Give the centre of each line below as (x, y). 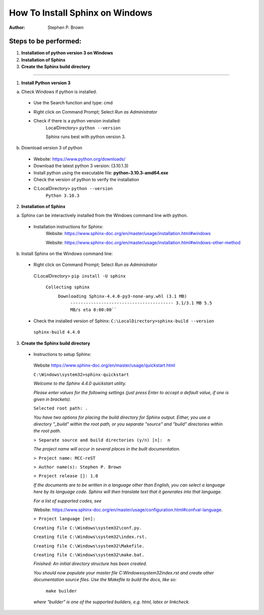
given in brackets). (52, 399)
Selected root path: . (61, 408)
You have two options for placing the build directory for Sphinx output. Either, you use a (122, 417)
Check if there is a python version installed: (77, 121)
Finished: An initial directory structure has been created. (90, 564)
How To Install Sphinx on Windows (81, 13)
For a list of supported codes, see (67, 501)
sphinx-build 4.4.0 (57, 332)
